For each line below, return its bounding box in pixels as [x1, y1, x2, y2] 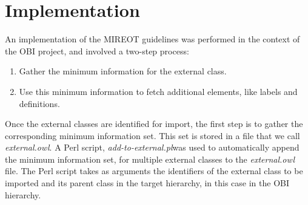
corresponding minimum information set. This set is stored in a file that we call [5, 129, 300, 142]
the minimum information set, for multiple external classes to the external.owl [5, 152, 295, 165]
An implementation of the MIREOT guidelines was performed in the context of [5, 33, 300, 45]
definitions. [19, 97, 60, 109]
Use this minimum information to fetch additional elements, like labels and [19, 85, 298, 97]
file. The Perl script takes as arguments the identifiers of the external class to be [5, 164, 303, 177]
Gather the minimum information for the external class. [19, 65, 227, 77]
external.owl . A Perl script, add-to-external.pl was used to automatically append [5, 141, 300, 154]
